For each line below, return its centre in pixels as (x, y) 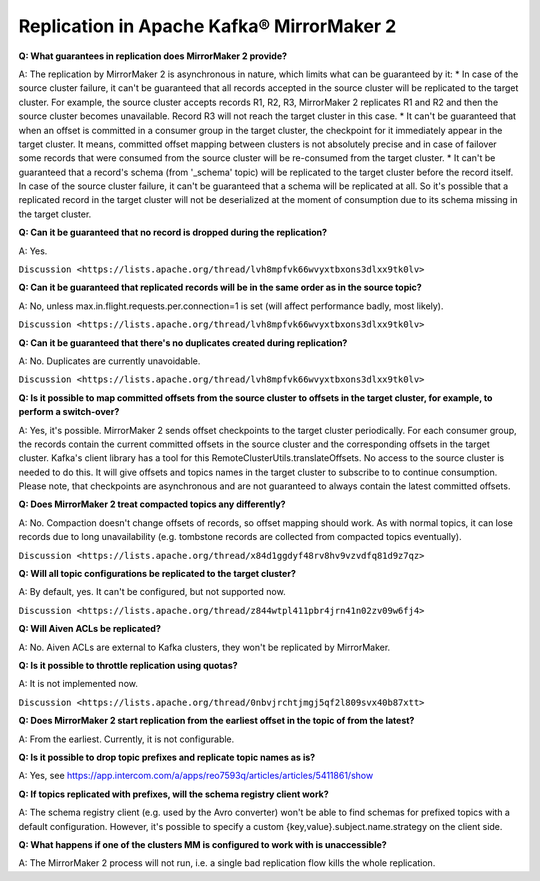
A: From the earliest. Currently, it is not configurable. (126, 739)
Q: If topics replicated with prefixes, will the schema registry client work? (173, 794)
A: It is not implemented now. (78, 684)
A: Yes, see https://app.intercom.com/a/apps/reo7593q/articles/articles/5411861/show (196, 776)
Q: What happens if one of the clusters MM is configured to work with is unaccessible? (202, 844)
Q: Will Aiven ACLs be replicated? (90, 629)
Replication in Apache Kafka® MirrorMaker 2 (207, 26)
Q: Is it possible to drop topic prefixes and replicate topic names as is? (167, 757)
